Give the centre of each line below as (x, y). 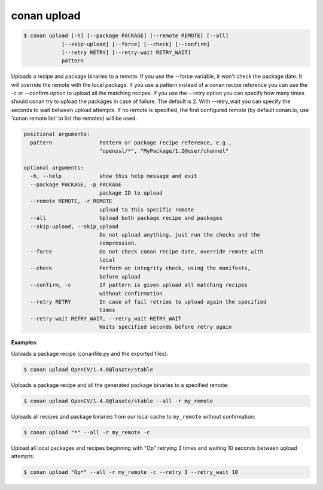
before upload (120, 276)
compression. (118, 243)
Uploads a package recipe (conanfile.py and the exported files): (90, 353)
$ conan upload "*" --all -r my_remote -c (87, 432)
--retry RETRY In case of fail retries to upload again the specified (148, 302)
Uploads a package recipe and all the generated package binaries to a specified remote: (120, 385)
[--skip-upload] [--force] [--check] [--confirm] (135, 44)
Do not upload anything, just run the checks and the (179, 235)
